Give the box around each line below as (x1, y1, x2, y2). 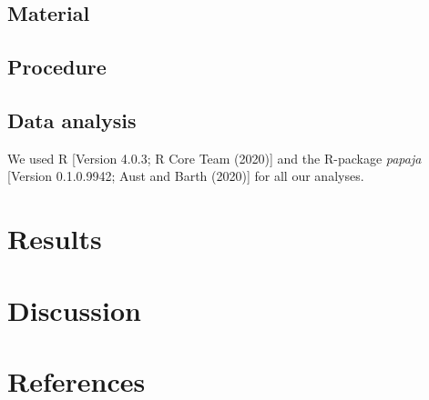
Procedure (7, 53, 107, 81)
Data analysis (7, 105, 137, 134)
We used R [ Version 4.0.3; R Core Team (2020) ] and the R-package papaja (7, 148, 422, 167)
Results (7, 220, 102, 257)
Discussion (7, 291, 141, 328)
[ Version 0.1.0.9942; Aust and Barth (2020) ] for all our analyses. (7, 166, 364, 185)
